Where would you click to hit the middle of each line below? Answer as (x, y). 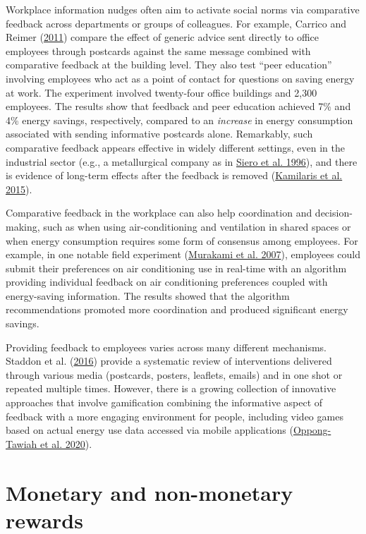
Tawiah (22, 443)
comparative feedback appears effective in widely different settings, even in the (175, 147)
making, (23, 226)
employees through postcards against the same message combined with (158, 50)
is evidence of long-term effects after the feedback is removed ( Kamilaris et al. (174, 175)
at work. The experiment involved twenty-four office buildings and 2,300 (161, 92)
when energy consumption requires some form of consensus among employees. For (182, 240)
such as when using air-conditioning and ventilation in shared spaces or (197, 226)
